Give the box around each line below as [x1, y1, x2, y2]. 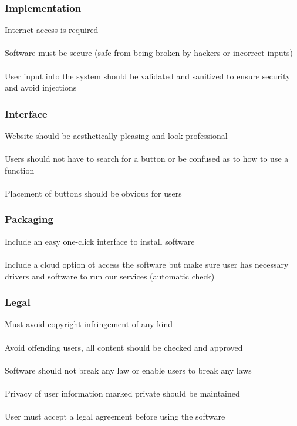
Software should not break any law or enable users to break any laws [5, 364, 252, 376]
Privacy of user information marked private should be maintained [5, 387, 240, 399]
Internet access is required [5, 24, 99, 36]
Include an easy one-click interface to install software [5, 235, 195, 247]
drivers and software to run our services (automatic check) [5, 269, 215, 282]
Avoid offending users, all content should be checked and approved [5, 341, 243, 353]
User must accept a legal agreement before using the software [5, 410, 225, 422]
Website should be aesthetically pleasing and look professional [5, 129, 228, 141]
